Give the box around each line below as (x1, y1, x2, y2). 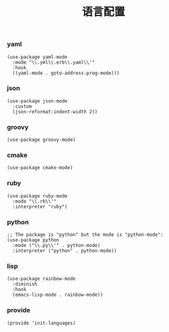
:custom (12, 103, 32, 110)
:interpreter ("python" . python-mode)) (12, 248, 117, 254)
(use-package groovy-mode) (7, 137, 76, 143)
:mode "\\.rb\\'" (12, 198, 57, 205)
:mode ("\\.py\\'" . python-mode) (12, 243, 100, 249)
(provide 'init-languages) (7, 320, 76, 326)
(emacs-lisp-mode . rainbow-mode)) (12, 292, 103, 298)
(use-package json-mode (7, 98, 68, 104)
